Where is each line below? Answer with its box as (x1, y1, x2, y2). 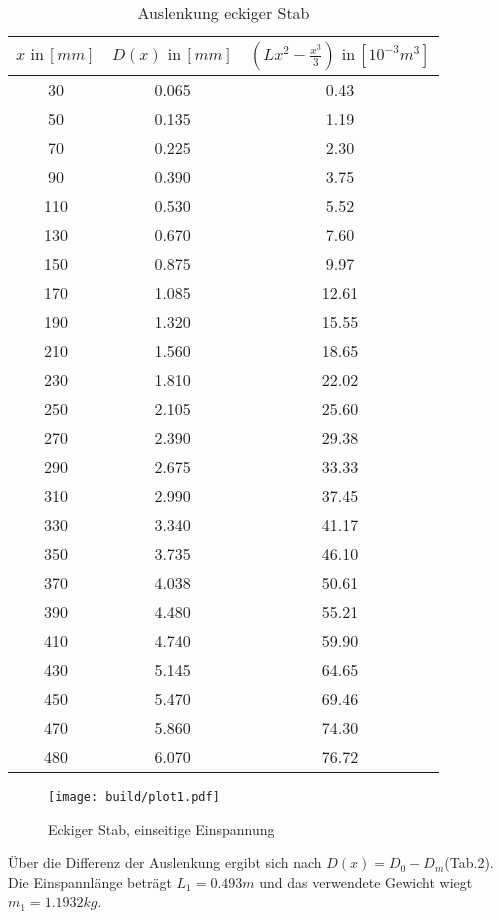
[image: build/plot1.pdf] (48, 790, 220, 804)
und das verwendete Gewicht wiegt (259, 871, 473, 892)
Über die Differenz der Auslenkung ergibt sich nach (8, 852, 322, 873)
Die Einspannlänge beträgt (8, 871, 172, 892)
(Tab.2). (444, 852, 494, 873)
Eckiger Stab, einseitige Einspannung (48, 818, 275, 839)
